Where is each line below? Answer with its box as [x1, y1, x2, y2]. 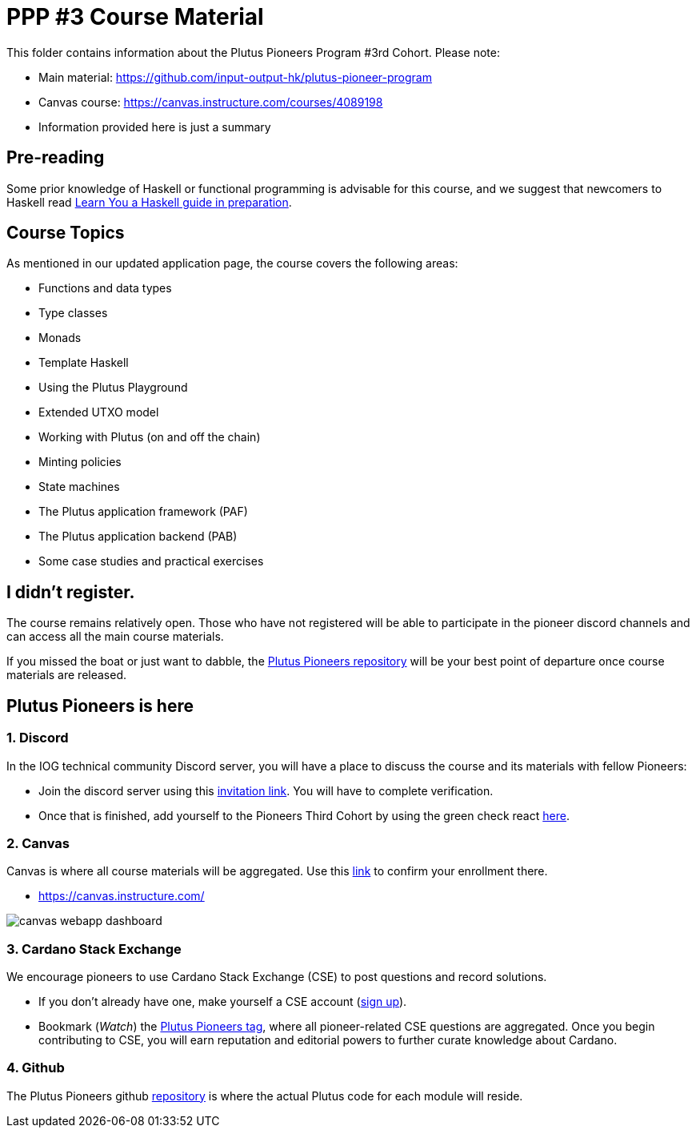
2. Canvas [6, 834, 70, 851]
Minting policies [38, 455, 122, 469]
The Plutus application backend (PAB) [38, 529, 238, 544]
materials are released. [6, 668, 127, 682]
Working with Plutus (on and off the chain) [38, 430, 261, 444]
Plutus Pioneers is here [6, 695, 194, 716]
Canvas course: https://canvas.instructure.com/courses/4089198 [38, 94, 383, 109]
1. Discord [6, 730, 69, 746]
